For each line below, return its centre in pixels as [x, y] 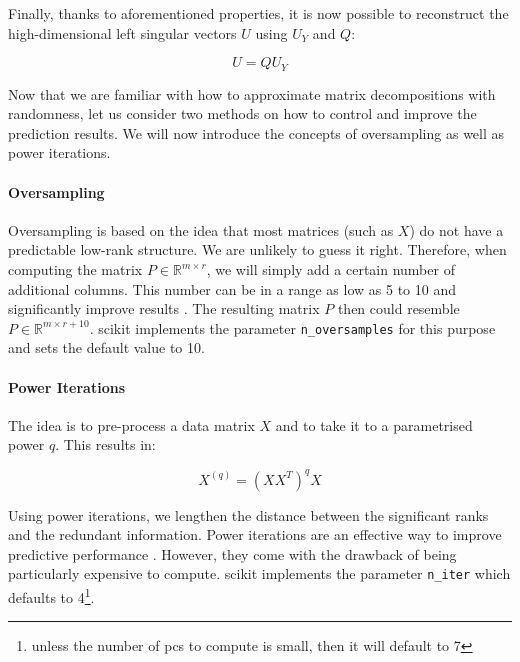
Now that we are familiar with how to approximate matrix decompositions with [252, 93]
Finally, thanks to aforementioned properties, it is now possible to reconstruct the [258, 13]
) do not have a [456, 229]
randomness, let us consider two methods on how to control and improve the [242, 113]
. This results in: [105, 444]
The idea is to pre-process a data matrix [131, 424]
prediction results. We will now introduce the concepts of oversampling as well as [256, 132]
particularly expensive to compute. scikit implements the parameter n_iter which [259, 573]
